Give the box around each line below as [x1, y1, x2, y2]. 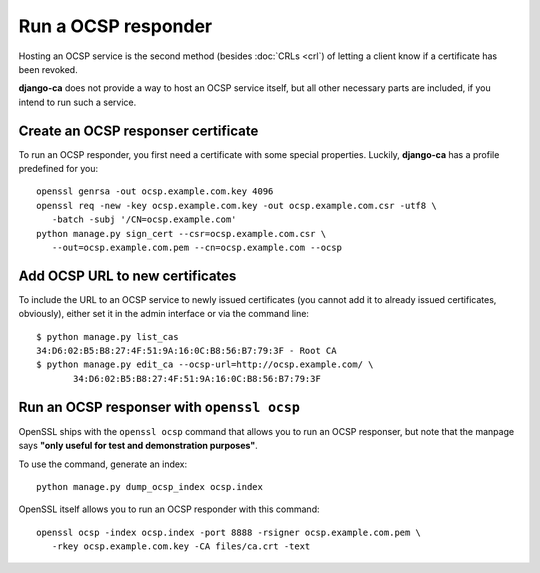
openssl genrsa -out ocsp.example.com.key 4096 [36, 186, 274, 197]
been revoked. [18, 63, 79, 75]
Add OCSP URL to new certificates [18, 267, 237, 284]
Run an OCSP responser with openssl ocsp [18, 398, 300, 415]
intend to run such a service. [18, 96, 137, 108]
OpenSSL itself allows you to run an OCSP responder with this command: [18, 503, 320, 515]
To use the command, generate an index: [18, 458, 188, 470]
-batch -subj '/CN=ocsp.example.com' [51, 214, 237, 225]
